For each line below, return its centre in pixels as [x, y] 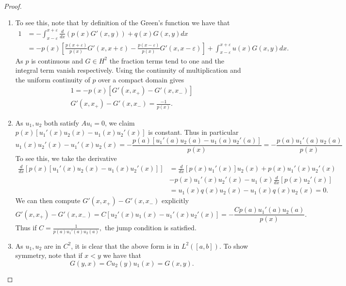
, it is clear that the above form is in [125, 246]
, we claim [120, 122]
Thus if [26, 228]
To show [236, 246]
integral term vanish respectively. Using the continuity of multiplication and [128, 70]
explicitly [175, 200]
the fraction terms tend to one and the [167, 60]
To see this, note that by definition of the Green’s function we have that [123, 22]
